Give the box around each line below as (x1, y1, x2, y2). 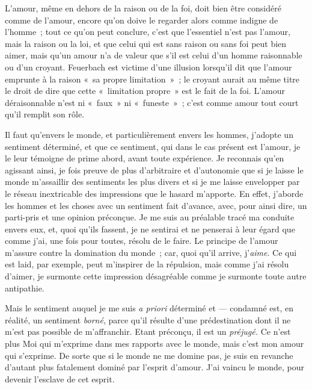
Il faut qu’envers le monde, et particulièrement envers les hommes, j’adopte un (5, 128, 293, 140)
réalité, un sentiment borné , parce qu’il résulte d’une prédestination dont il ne (5, 313, 291, 326)
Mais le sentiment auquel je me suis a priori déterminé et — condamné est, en (5, 302, 294, 314)
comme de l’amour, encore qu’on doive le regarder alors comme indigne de (5, 13, 278, 26)
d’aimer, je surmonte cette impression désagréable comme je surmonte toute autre (5, 270, 307, 282)
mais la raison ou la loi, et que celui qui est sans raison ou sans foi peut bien (5, 37, 287, 49)
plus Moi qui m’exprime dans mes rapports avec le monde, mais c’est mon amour (5, 337, 304, 350)
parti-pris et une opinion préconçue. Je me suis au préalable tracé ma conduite (5, 211, 295, 223)
